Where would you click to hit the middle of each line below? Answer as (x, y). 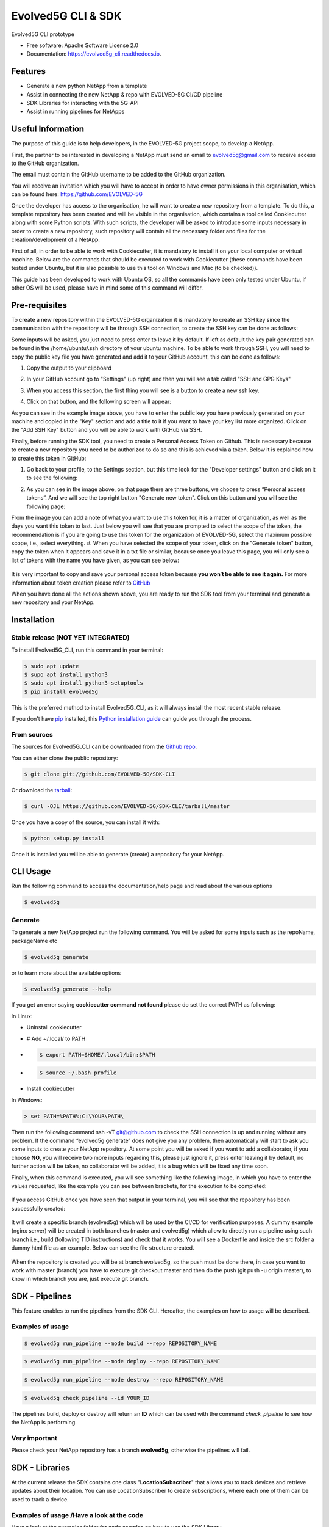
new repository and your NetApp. (53, 602)
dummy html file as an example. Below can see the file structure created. (103, 1248)
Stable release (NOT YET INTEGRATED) (71, 638)
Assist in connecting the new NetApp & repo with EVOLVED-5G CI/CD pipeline (125, 94)
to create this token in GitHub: (49, 458)
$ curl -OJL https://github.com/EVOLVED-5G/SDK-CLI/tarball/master (127, 806)
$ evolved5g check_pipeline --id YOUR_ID (87, 1398)
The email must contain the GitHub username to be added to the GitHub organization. (119, 175)
